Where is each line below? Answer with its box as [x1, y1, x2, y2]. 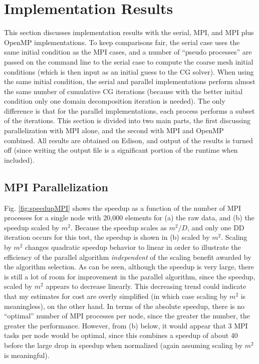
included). [4, 154, 35, 165]
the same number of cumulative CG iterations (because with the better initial [4, 86, 243, 96]
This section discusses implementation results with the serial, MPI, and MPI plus [4, 27, 254, 38]
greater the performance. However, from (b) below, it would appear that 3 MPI [4, 320, 248, 330]
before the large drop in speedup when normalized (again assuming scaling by [4, 339, 243, 350]
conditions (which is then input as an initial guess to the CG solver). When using [4, 66, 254, 77]
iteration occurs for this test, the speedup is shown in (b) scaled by [4, 232, 210, 242]
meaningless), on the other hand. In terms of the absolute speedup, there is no [4, 300, 245, 311]
